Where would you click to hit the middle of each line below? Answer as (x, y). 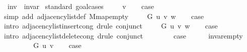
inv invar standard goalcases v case (80, 6)
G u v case (57, 45)
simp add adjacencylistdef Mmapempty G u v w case (104, 16)
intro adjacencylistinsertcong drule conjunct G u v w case (111, 26)
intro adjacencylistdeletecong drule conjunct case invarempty (123, 35)
